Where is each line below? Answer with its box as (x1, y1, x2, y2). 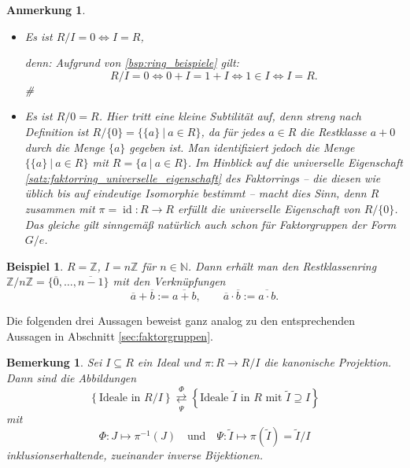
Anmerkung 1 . (6, 2, 86, 17)
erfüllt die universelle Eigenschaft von (177, 200, 360, 216)
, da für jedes (201, 123, 265, 139)
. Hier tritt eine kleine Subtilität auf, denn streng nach (98, 108, 362, 124)
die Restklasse (300, 123, 367, 139)
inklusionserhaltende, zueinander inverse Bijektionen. (6, 447, 264, 463)
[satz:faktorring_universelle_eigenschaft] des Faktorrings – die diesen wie (24, 169, 381, 186)
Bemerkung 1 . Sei (6, 354, 102, 370)
